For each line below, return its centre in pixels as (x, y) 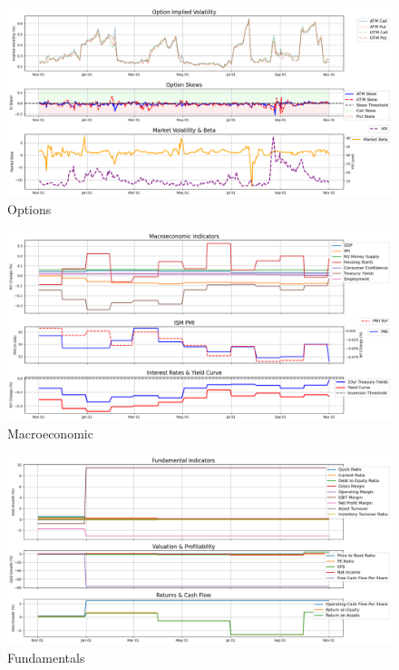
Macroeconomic (50, 434)
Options (29, 209)
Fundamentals (46, 658)
